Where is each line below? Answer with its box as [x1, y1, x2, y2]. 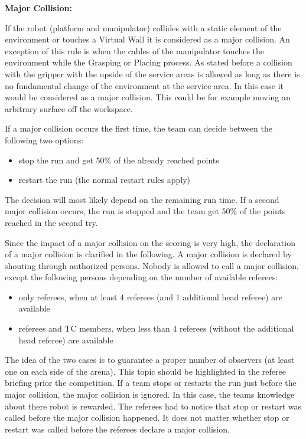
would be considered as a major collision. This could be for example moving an [5, 91, 291, 103]
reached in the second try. [5, 216, 98, 228]
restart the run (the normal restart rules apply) [18, 173, 191, 186]
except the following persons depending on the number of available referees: [5, 271, 278, 283]
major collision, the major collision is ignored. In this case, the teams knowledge [5, 388, 295, 401]
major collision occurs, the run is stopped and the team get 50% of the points [5, 205, 286, 217]
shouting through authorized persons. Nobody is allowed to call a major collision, [5, 259, 299, 271]
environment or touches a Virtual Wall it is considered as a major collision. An [5, 33, 290, 45]
